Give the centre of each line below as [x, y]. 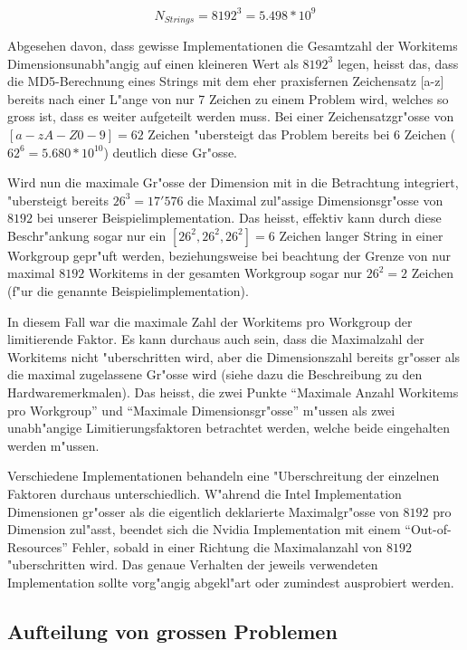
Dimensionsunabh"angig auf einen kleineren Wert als [153, 63]
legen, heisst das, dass [398, 63]
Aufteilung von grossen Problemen [172, 631]
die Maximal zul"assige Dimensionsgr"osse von [315, 200]
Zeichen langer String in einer [361, 235]
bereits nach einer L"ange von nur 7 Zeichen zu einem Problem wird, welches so [228, 98]
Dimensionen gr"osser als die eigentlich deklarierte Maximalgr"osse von [203, 511]
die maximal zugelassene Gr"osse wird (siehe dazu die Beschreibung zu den [215, 374]
